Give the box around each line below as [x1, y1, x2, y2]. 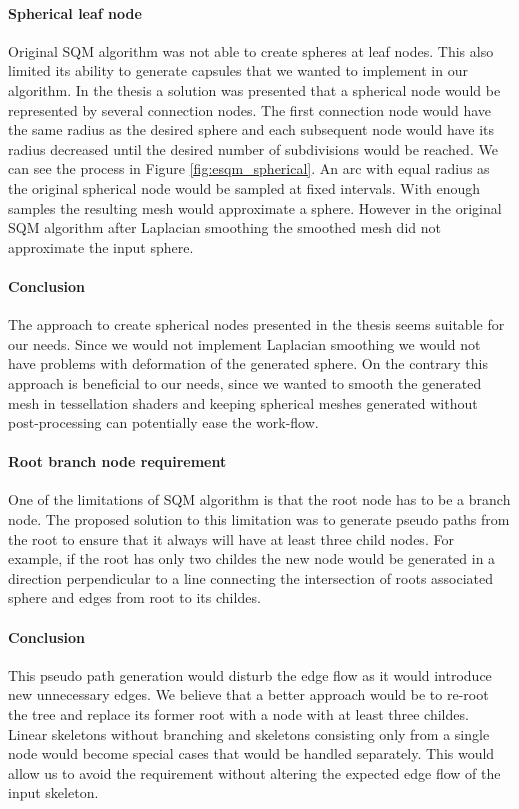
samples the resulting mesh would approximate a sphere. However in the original [8, 197, 502, 218]
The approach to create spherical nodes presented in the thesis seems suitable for [8, 314, 505, 335]
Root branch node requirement [8, 451, 227, 472]
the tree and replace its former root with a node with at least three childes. [8, 704, 469, 725]
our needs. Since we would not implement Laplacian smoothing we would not [8, 333, 481, 354]
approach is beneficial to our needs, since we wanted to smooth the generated [8, 372, 482, 393]
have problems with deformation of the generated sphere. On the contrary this [8, 353, 488, 374]
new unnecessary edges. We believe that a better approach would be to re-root [8, 684, 489, 705]
